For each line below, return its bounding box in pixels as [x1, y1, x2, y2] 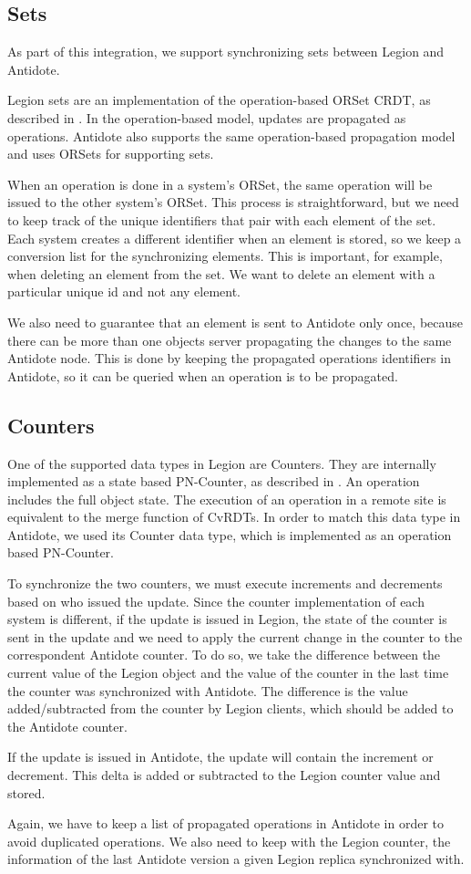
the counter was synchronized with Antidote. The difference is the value [7, 681, 408, 700]
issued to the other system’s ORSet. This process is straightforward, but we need [7, 192, 459, 212]
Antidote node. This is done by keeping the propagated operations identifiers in [7, 349, 451, 368]
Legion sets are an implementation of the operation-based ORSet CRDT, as [7, 90, 431, 109]
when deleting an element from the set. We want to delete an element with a [7, 264, 435, 283]
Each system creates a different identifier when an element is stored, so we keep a [7, 228, 462, 247]
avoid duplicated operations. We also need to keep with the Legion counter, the [7, 831, 451, 850]
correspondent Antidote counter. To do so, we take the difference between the [7, 645, 441, 664]
